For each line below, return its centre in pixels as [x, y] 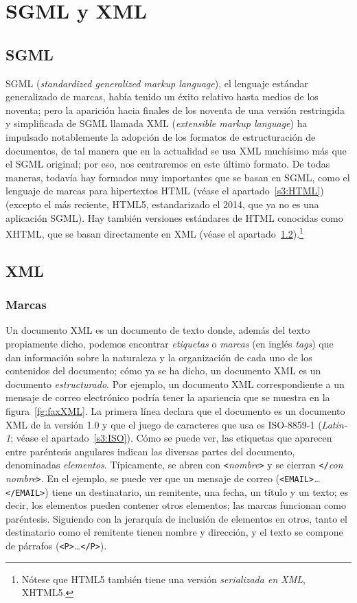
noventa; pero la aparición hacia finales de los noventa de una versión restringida [175, 110]
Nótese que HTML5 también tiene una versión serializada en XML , [163, 579]
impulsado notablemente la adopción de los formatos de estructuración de [161, 136]
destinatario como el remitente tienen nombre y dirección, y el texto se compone [174, 532]
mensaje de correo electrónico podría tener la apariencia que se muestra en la [168, 397]
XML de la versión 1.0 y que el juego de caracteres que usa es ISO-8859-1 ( [164, 424]
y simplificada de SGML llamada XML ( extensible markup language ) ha [157, 123]
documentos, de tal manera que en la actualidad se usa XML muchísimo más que [176, 150]
